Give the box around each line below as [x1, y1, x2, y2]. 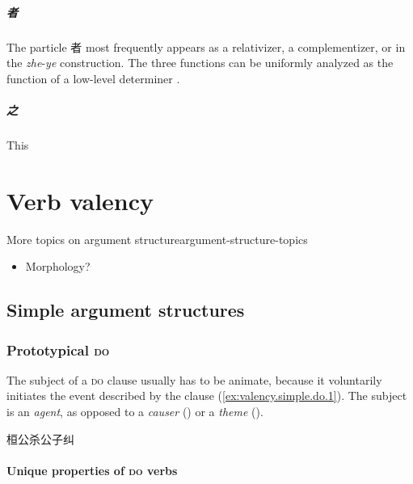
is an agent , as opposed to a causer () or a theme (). [6, 403, 263, 419]
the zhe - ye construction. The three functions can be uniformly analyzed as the [6, 54, 394, 71]
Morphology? [25, 258, 91, 275]
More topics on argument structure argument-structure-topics [6, 230, 308, 247]
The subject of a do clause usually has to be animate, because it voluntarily [6, 371, 382, 388]
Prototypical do [6, 339, 110, 360]
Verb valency [6, 183, 154, 217]
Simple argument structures [6, 297, 245, 322]
